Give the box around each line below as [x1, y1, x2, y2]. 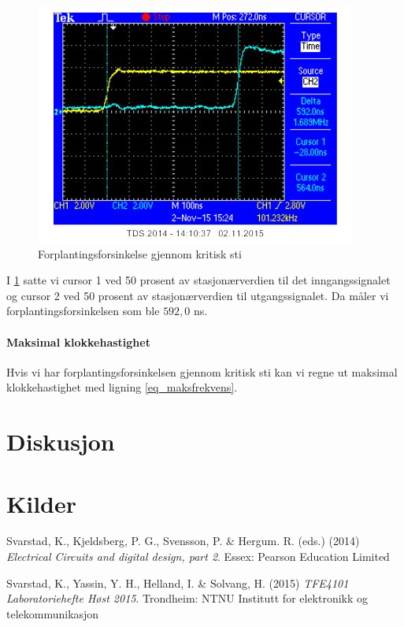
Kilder [6, 487, 77, 519]
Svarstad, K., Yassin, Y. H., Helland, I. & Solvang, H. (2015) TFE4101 [6, 574, 349, 591]
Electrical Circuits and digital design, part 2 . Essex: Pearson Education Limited [6, 548, 390, 565]
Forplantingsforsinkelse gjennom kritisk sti [38, 245, 242, 262]
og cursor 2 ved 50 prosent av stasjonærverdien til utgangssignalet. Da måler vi [6, 287, 389, 303]
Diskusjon [6, 425, 115, 458]
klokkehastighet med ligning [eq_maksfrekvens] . [6, 379, 238, 395]
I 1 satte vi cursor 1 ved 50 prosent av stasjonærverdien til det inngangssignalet [6, 272, 391, 288]
